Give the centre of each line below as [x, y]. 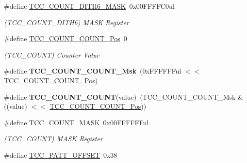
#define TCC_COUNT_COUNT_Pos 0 [66, 38]
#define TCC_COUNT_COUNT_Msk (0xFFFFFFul [93, 71]
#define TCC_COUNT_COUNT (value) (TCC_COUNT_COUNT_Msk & [123, 96]
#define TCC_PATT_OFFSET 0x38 [61, 155]
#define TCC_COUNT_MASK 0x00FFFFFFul [76, 122]
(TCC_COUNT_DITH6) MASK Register [66, 22]
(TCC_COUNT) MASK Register [53, 139]
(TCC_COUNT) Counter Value [52, 54]
